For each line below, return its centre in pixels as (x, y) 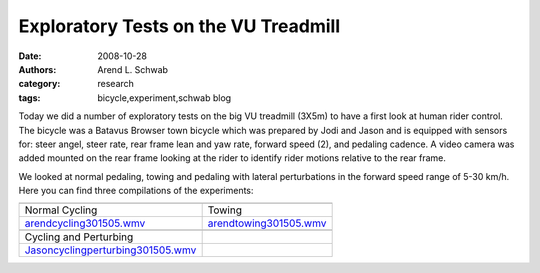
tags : (29, 97)
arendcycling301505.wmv (85, 223)
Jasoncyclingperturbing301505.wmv (110, 250)
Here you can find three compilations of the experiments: (136, 191)
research (116, 84)
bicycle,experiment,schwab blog (164, 97)
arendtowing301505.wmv (267, 223)
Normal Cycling (61, 210)
